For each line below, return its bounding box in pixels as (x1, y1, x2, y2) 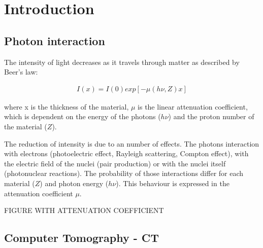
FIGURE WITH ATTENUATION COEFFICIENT (4, 205, 164, 216)
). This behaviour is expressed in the (116, 178, 229, 188)
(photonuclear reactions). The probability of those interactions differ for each (4, 168, 244, 179)
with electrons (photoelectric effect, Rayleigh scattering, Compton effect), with (4, 148, 249, 159)
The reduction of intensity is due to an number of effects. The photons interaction (4, 138, 259, 149)
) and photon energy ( (40, 178, 109, 188)
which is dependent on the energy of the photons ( (4, 111, 161, 122)
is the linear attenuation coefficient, (138, 101, 248, 112)
